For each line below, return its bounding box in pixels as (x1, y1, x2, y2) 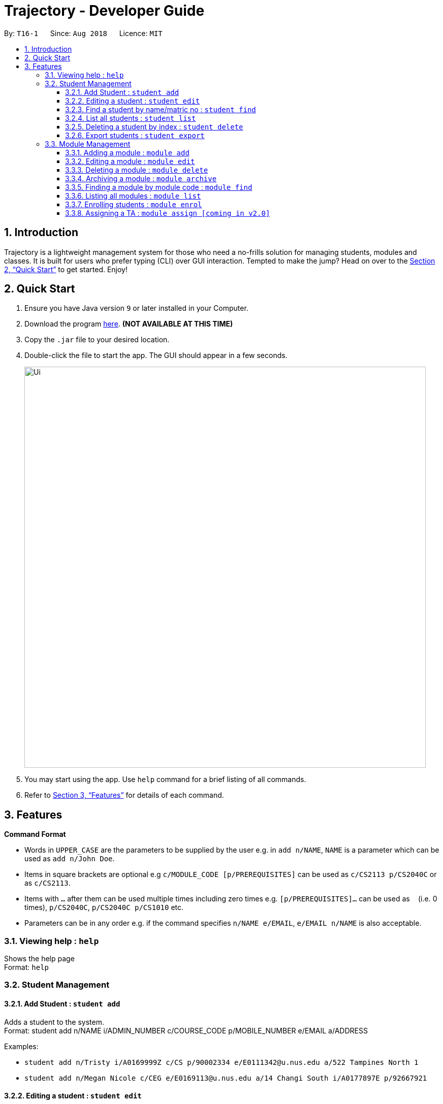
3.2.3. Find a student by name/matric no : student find (65, 105, 256, 114)
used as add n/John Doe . (24, 854, 115, 863)
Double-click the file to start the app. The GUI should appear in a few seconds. (24, 351, 288, 360)
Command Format (4, 830, 66, 839)
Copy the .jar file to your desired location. (24, 335, 170, 344)
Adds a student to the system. (4, 1017, 104, 1026)
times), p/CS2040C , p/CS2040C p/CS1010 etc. (24, 903, 184, 912)
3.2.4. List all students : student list (65, 113, 196, 122)
